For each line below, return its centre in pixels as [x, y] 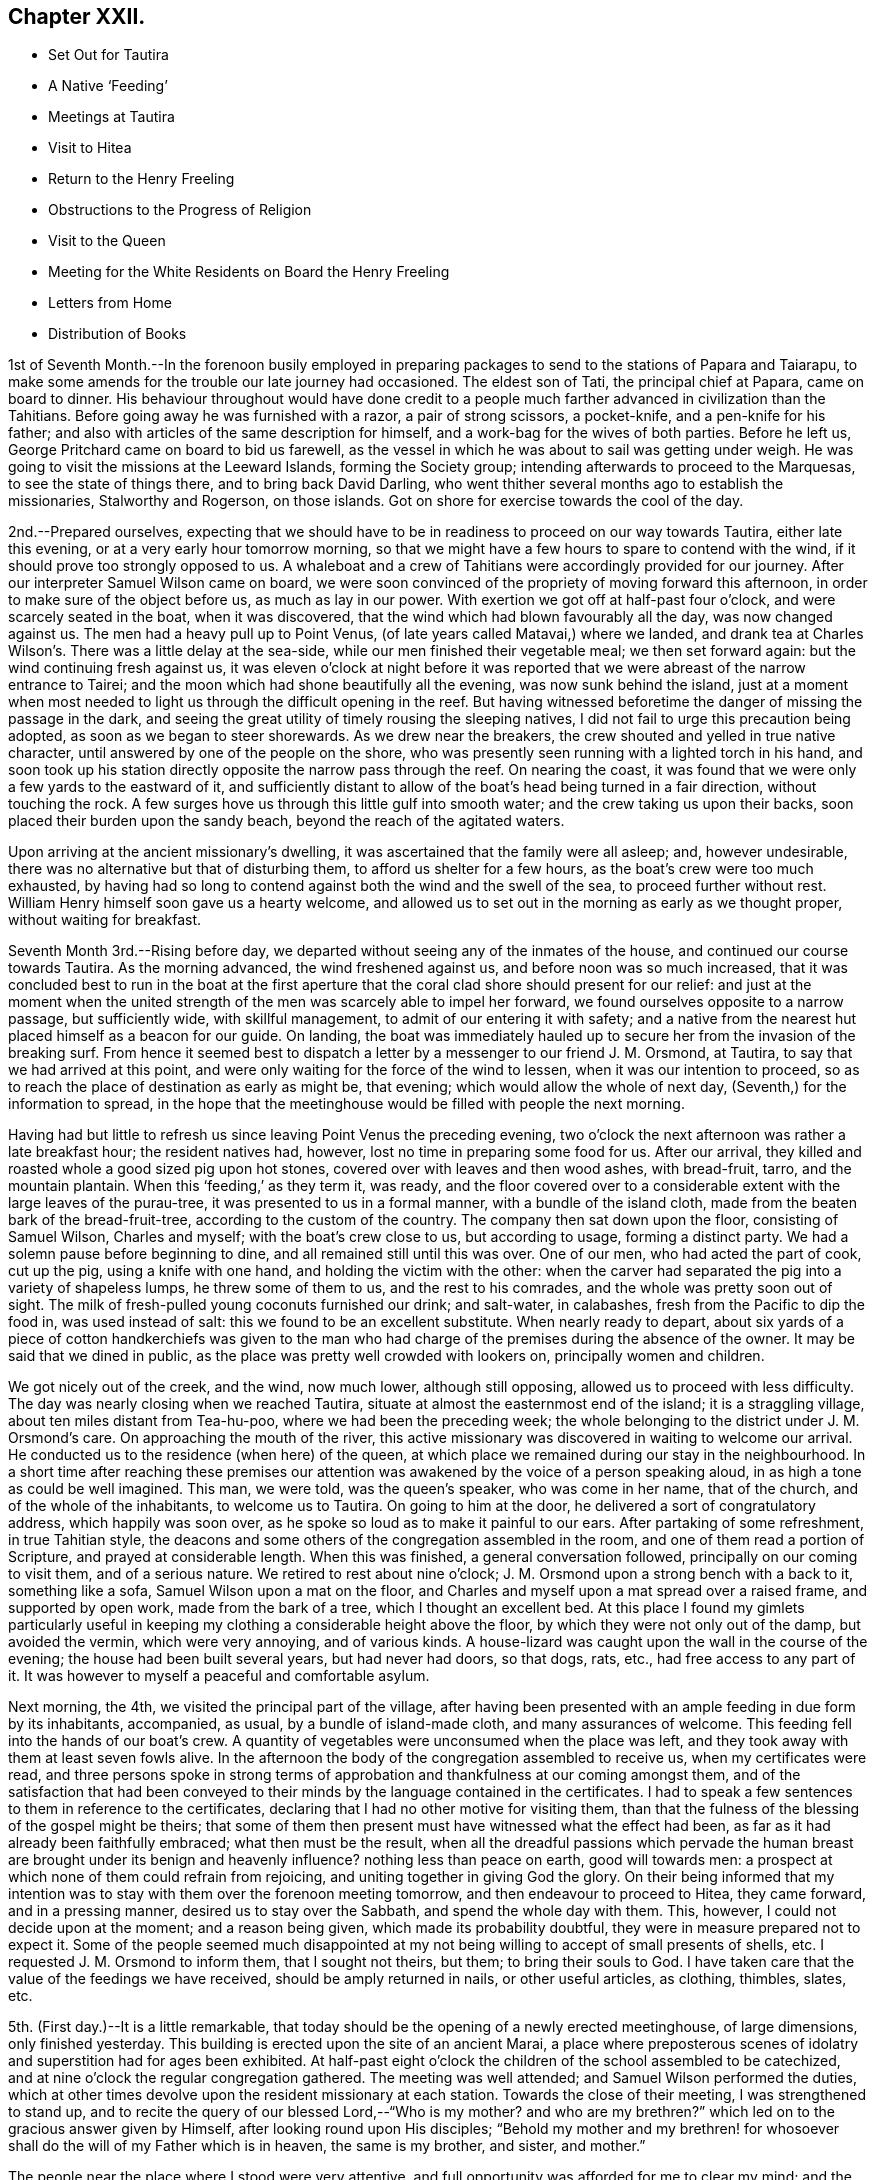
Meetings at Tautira [111, 117]
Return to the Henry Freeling [141, 179]
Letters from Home [110, 303]
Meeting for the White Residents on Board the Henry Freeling [249, 272]
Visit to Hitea [90, 148]
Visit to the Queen [107, 241]
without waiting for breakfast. [105, 920]
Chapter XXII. [77, 16]
